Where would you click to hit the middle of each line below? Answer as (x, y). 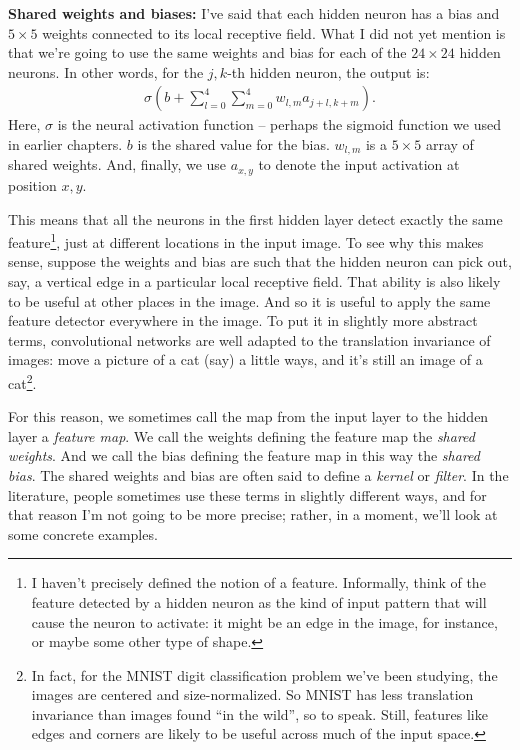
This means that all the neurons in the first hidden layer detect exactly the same (255, 218)
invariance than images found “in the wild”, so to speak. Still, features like (259, 713)
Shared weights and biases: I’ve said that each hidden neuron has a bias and (254, 13)
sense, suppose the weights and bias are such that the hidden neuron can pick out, (260, 261)
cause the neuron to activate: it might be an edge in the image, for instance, (264, 621)
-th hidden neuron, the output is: (328, 71)
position (32, 184)
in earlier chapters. (65, 144)
